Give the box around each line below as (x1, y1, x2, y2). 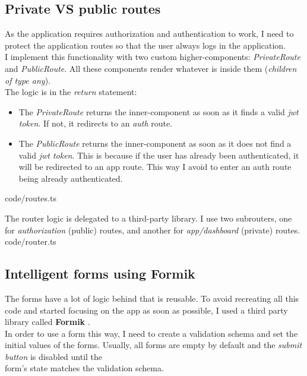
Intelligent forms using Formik (5, 264, 195, 283)
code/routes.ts (5, 192, 56, 204)
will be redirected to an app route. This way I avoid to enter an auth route (18, 160, 292, 173)
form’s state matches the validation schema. (5, 362, 164, 374)
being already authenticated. (18, 172, 123, 184)
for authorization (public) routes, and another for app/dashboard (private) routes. (5, 223, 300, 236)
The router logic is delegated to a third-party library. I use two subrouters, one (5, 211, 292, 224)
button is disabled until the (5, 350, 103, 362)
